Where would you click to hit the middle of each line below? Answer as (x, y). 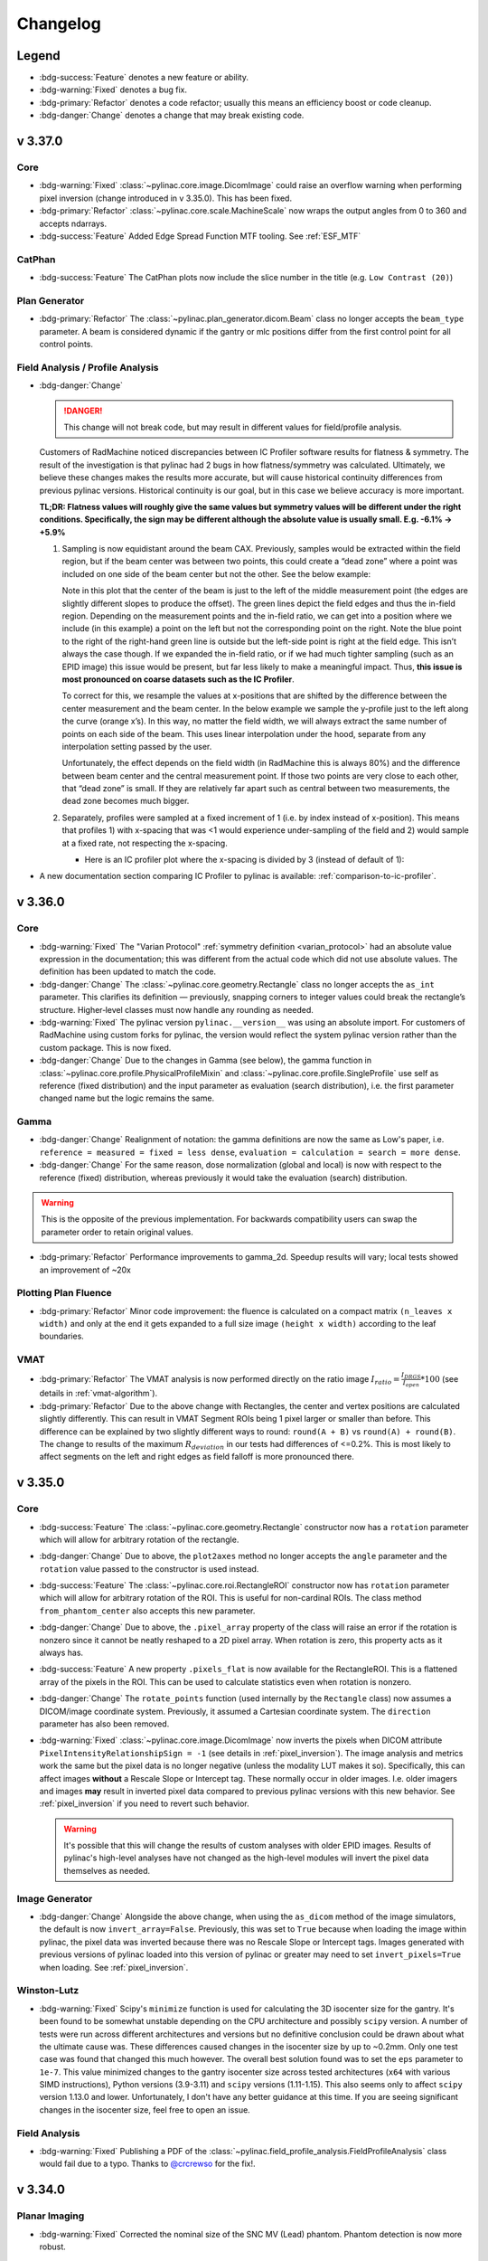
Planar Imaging (51, 2216)
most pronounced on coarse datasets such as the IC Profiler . (178, 679)
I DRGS (411, 1375)
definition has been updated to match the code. (128, 971)
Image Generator (55, 1898)
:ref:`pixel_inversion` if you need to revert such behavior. (144, 1803)
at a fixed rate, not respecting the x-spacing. (145, 843)
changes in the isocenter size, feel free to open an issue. (145, 2110)
